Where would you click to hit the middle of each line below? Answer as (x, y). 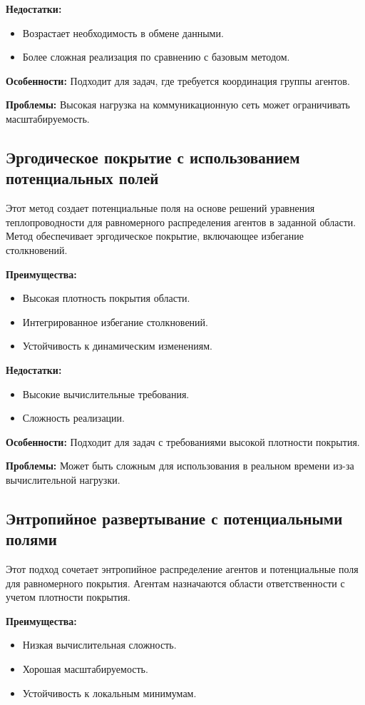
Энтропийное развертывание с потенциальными (174, 518)
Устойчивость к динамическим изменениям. (117, 346)
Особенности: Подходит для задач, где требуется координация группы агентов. (178, 80)
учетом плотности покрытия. (68, 597)
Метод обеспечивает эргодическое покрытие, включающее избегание (155, 236)
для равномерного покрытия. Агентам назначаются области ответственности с (175, 583)
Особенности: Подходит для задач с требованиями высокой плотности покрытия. (183, 441)
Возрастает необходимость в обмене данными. (123, 32)
